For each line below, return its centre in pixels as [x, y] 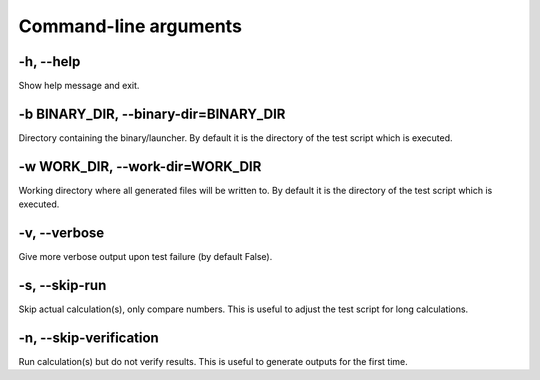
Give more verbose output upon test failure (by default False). [145, 257]
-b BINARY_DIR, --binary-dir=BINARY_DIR [152, 113]
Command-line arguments [130, 26]
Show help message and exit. [79, 86]
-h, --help [49, 61]
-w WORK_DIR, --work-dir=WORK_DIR [140, 166]
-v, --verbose [61, 233]
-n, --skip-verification [88, 337]
